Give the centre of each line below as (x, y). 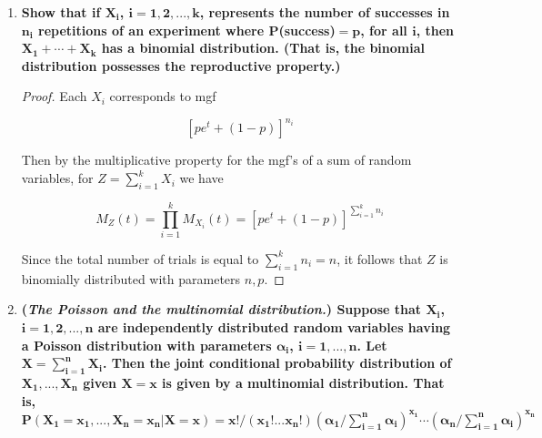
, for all (384, 30)
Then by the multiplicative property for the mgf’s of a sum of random (216, 160)
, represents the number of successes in (325, 12)
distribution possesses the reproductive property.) (181, 65)
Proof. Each (54, 96)
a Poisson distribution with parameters (146, 345)
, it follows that (380, 258)
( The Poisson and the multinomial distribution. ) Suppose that (221, 309)
